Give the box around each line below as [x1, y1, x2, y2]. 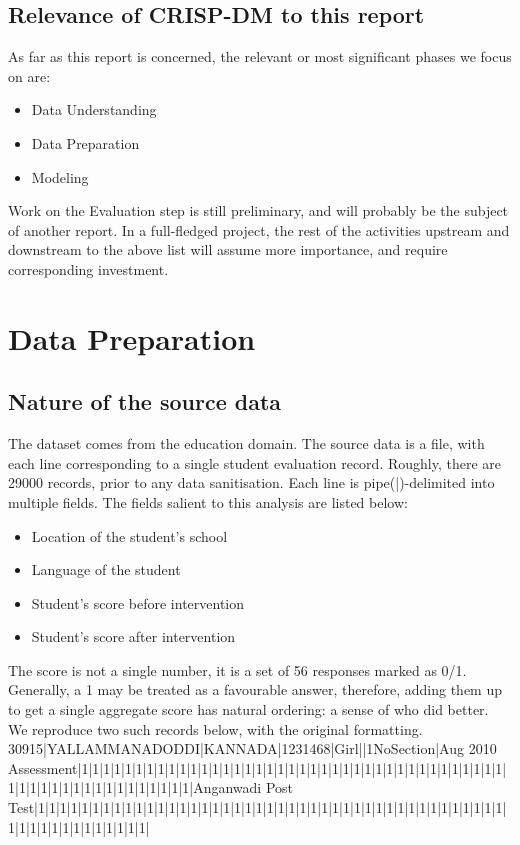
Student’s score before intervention [31, 592, 245, 613]
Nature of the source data [8, 386, 282, 417]
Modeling [31, 166, 89, 187]
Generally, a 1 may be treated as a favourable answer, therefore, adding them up [8, 679, 502, 700]
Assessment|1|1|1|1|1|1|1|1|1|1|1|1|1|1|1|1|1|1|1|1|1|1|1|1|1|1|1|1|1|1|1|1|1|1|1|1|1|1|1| [8, 757, 507, 778]
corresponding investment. [8, 258, 169, 279]
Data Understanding [31, 99, 157, 120]
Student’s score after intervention [31, 626, 236, 647]
